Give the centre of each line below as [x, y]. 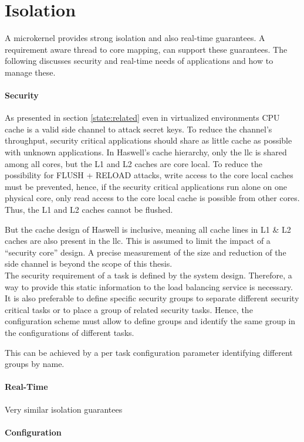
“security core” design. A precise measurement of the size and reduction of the [146, 252]
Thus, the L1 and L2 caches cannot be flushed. [89, 210]
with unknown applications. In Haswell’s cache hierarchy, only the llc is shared [146, 152]
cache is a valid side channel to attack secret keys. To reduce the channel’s [139, 129]
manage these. [30, 72]
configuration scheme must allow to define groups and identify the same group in [150, 321]
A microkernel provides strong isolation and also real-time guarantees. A [135, 38]
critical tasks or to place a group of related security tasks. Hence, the [129, 309]
